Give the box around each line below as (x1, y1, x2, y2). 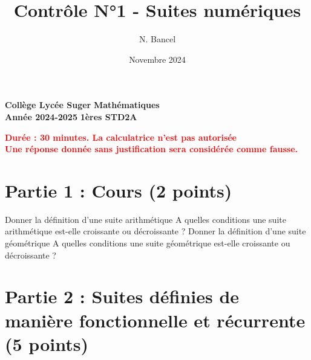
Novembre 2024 (129, 53, 186, 65)
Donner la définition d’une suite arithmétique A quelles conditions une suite (5, 213, 286, 225)
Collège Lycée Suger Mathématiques (5, 98, 160, 111)
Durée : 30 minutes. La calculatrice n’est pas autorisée (5, 130, 237, 143)
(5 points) (5, 331, 88, 356)
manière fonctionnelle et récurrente (5, 307, 306, 332)
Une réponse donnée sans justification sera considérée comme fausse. (5, 143, 298, 155)
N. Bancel (139, 33, 176, 45)
